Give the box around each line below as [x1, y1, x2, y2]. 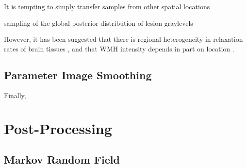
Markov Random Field [4, 151, 120, 167]
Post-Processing [4, 118, 112, 138]
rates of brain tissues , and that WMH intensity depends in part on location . [4, 43, 234, 53]
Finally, [4, 90, 26, 100]
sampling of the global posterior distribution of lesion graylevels [4, 17, 193, 28]
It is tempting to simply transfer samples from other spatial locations [4, 1, 210, 11]
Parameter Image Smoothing [4, 67, 152, 82]
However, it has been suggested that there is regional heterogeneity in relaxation [4, 34, 243, 44]
